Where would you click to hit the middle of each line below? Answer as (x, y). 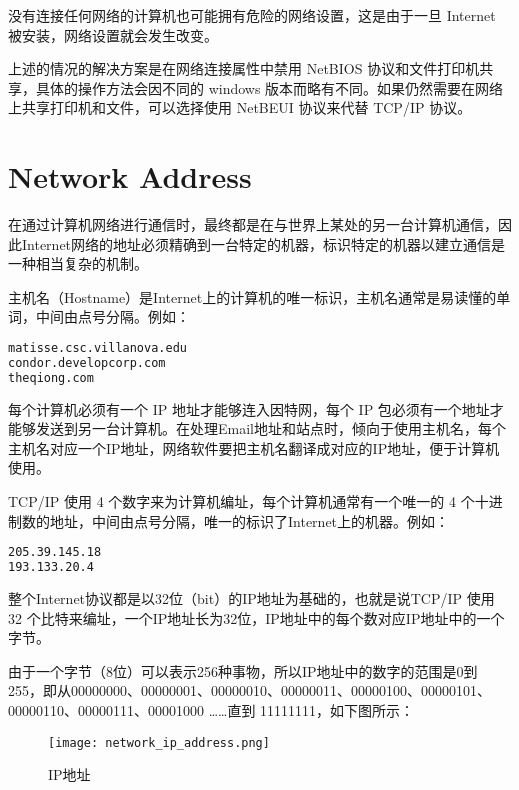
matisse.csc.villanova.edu (97, 348)
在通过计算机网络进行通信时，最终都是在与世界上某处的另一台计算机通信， (253, 224)
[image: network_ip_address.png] (159, 742)
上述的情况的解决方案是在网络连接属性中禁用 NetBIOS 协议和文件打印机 (244, 68)
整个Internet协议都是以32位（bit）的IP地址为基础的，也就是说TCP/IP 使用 (251, 598)
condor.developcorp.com (87, 362)
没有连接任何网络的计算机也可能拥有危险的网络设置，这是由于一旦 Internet (252, 15)
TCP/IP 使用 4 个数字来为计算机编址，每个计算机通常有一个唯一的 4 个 (241, 501)
